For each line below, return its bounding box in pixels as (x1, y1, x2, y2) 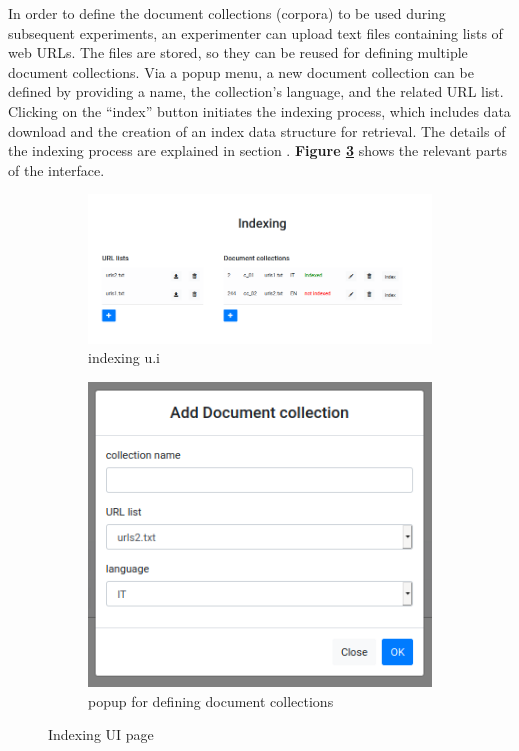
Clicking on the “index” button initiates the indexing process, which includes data (8, 100, 511, 121)
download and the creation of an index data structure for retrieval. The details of (8, 120, 506, 141)
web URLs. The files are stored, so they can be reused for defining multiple (8, 42, 468, 63)
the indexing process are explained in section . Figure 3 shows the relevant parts (8, 140, 508, 161)
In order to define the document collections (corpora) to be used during (8, 3, 446, 23)
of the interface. (8, 159, 105, 180)
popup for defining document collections (88, 690, 334, 711)
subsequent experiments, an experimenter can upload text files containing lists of (8, 22, 503, 43)
